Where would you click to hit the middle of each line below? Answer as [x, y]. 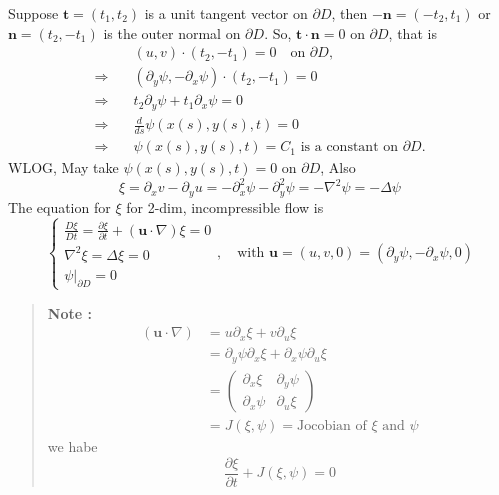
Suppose [33, 13]
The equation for [59, 206]
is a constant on [349, 147]
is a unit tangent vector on [226, 13]
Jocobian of [332, 425]
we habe [72, 445]
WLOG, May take [63, 167]
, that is [412, 32]
